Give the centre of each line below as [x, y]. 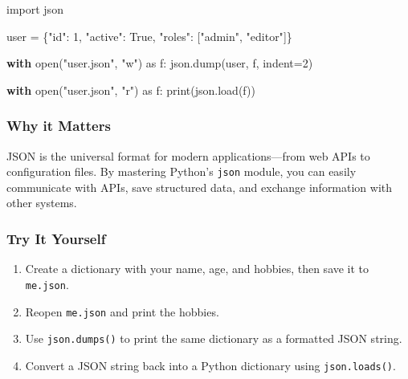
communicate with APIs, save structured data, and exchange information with [200, 187]
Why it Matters [59, 126]
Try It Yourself [56, 238]
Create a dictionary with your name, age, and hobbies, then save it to [197, 269]
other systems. [42, 203]
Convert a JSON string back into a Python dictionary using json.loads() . [210, 365]
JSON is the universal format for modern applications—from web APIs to [188, 155]
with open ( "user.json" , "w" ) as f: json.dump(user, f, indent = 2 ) [160, 63]
